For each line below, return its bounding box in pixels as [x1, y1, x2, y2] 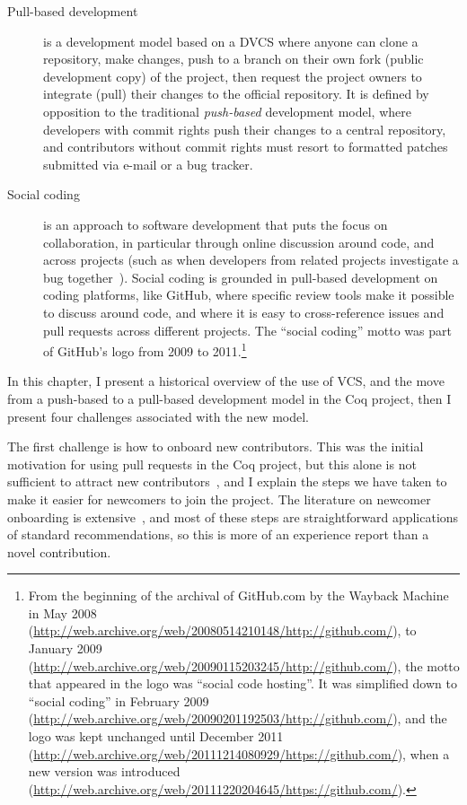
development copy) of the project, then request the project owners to [43, 66, 422, 85]
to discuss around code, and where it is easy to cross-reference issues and [43, 302, 445, 321]
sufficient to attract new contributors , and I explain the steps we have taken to [7, 472, 447, 491]
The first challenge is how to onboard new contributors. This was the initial [7, 437, 424, 456]
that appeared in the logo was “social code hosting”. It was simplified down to [28, 674, 457, 693]
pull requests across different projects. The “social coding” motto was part [43, 320, 452, 339]
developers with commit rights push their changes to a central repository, [43, 119, 446, 138]
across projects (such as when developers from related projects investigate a [43, 250, 459, 269]
